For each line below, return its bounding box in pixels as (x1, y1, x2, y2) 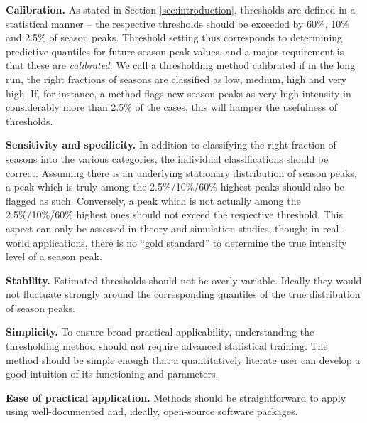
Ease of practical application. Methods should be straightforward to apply (6, 390, 346, 405)
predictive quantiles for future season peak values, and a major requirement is (6, 43, 344, 58)
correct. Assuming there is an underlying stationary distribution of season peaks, (6, 165, 357, 180)
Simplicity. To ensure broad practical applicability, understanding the (6, 324, 314, 339)
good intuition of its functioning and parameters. (6, 366, 219, 381)
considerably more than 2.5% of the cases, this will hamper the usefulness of (6, 100, 337, 114)
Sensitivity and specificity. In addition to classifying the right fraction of (6, 137, 336, 152)
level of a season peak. (6, 249, 102, 264)
